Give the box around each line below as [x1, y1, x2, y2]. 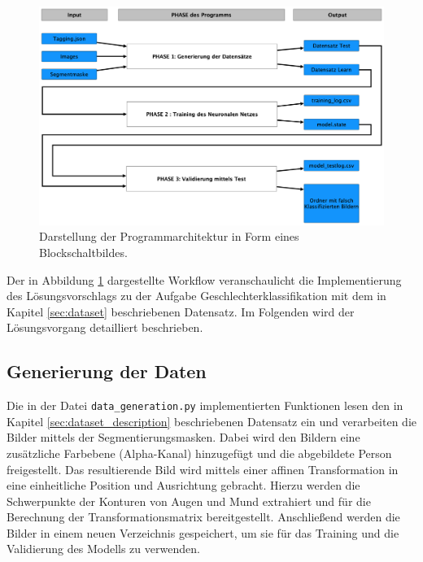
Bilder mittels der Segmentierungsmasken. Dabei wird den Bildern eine [7, 429, 360, 446]
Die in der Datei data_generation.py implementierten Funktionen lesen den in [7, 397, 403, 414]
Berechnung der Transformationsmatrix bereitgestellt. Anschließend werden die [7, 508, 400, 525]
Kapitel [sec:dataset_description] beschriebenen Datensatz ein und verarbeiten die [7, 412, 416, 429]
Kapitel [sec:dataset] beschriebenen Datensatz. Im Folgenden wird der [7, 303, 355, 320]
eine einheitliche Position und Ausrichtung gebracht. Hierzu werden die [7, 477, 360, 494]
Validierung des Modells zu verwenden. [7, 540, 200, 557]
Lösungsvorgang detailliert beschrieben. [7, 319, 203, 336]
